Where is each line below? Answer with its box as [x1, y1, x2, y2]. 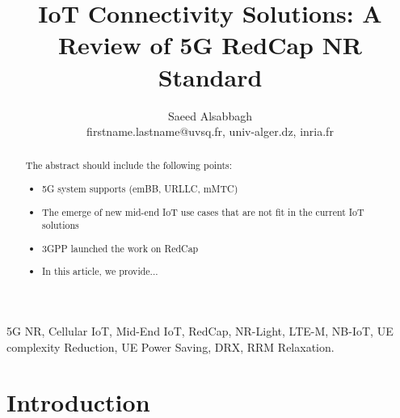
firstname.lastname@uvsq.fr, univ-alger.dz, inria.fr [86, 123, 334, 140]
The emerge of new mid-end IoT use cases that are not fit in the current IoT [42, 205, 364, 218]
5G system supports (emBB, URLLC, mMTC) [42, 182, 238, 196]
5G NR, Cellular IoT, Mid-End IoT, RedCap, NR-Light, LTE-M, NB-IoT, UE [6, 322, 394, 339]
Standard [158, 60, 263, 93]
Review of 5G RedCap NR [57, 28, 363, 61]
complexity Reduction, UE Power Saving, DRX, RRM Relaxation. [6, 338, 335, 355]
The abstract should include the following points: [25, 158, 233, 172]
